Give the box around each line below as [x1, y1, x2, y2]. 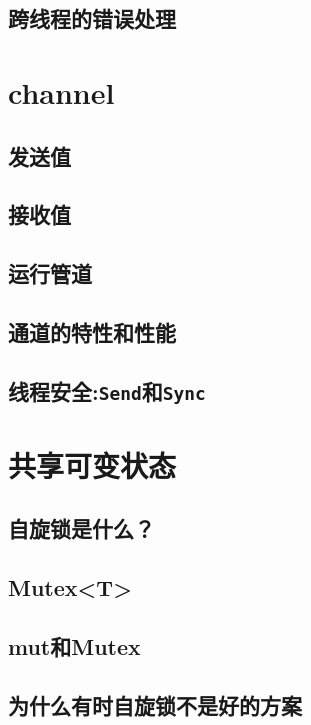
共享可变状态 [8, 444, 177, 485]
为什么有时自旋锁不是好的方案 [8, 689, 302, 720]
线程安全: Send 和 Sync [8, 375, 206, 406]
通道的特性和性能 [8, 316, 176, 347]
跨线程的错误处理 [8, 3, 176, 34]
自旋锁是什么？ [8, 513, 155, 544]
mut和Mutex [8, 630, 141, 661]
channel [8, 71, 115, 112]
